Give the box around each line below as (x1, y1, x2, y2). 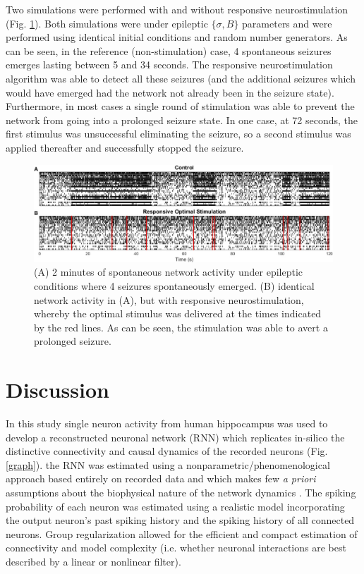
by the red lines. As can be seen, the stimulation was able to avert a (34, 319, 328, 334)
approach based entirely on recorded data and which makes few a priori (6, 471, 316, 486)
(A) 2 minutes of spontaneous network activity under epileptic (34, 264, 303, 279)
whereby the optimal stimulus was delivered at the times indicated (34, 306, 322, 321)
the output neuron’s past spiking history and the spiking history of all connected (6, 513, 355, 527)
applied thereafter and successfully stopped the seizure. (6, 140, 244, 154)
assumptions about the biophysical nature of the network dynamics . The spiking (6, 485, 356, 500)
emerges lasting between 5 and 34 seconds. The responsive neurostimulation (6, 57, 333, 72)
